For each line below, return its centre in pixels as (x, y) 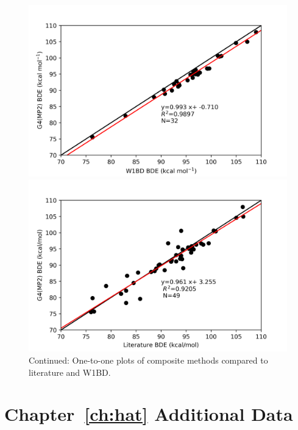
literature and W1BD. (70, 372)
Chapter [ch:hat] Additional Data (149, 414)
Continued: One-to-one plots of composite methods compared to (148, 360)
